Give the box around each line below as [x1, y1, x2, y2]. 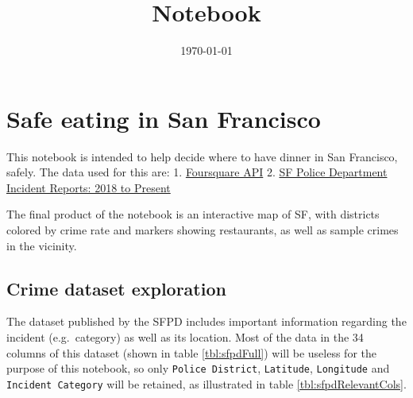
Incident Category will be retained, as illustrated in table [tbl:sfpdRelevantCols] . [6, 375, 407, 392]
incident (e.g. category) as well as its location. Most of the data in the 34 [6, 329, 364, 346]
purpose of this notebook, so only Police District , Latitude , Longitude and [6, 360, 390, 377]
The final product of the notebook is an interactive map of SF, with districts [6, 206, 380, 222]
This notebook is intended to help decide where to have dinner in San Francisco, [6, 148, 398, 164]
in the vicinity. [6, 237, 77, 253]
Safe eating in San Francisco [6, 102, 321, 134]
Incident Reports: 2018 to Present [6, 179, 171, 195]
